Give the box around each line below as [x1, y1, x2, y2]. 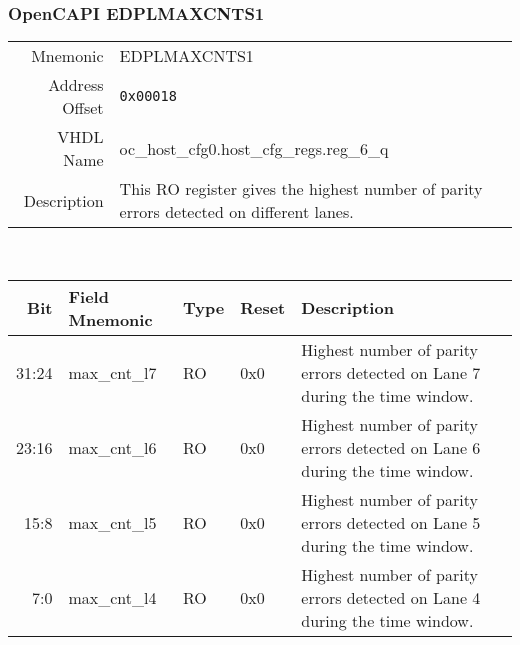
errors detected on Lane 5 [301, 510, 481, 534]
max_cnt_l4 [68, 585, 157, 609]
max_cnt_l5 [68, 510, 157, 534]
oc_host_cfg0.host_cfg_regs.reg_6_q [119, 136, 389, 160]
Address [48, 73, 104, 97]
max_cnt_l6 [68, 435, 157, 459]
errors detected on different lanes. [119, 200, 354, 224]
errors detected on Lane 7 [301, 360, 481, 384]
